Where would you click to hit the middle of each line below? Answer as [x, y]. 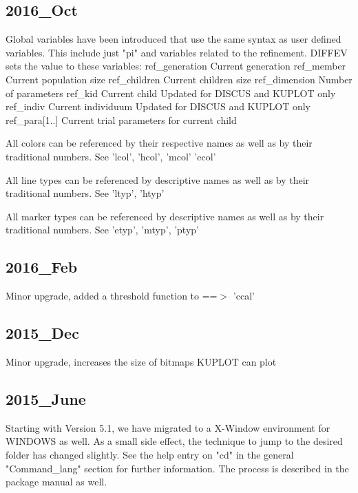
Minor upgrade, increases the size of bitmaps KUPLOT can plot [141, 361]
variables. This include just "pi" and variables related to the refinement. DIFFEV [177, 52]
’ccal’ [244, 296]
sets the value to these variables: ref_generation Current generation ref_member [176, 66]
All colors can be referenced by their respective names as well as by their [159, 143]
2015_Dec [42, 333]
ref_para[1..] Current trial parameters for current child [121, 119]
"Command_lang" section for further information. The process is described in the [177, 468]
